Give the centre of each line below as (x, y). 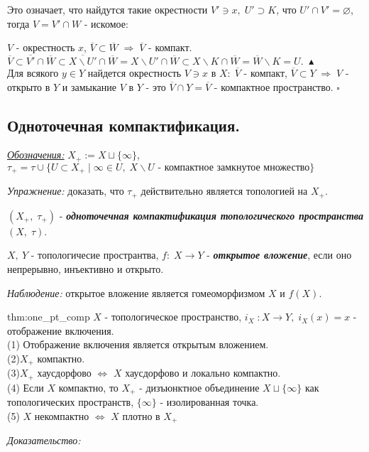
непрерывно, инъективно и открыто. (86, 268)
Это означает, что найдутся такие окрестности (108, 9)
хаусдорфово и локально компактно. (203, 373)
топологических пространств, (71, 402)
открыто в (29, 86)
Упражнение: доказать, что (66, 191)
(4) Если (26, 387)
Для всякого (33, 72)
